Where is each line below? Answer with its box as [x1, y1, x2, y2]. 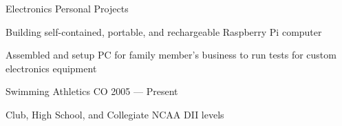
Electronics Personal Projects [6, 1, 129, 15]
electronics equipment [6, 61, 97, 75]
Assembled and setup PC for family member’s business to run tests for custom [6, 48, 336, 62]
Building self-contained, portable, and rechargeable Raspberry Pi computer [6, 24, 322, 39]
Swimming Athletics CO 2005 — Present [6, 84, 178, 98]
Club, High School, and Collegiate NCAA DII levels [6, 107, 224, 121]
